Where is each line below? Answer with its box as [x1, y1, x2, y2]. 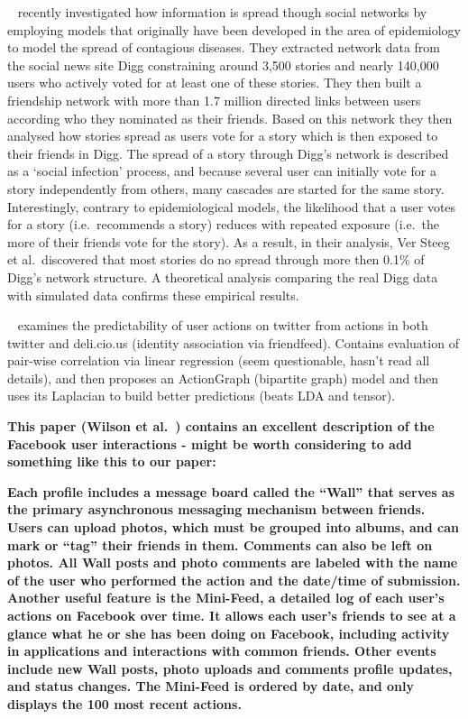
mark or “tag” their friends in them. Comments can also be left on [7, 535, 433, 554]
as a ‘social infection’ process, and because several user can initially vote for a [7, 161, 436, 180]
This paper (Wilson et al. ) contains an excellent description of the [7, 417, 435, 436]
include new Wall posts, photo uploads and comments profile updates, [7, 659, 453, 678]
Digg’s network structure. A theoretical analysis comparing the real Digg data [7, 267, 438, 286]
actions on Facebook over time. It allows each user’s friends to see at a [7, 606, 456, 624]
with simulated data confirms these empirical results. [7, 285, 299, 304]
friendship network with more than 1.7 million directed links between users [7, 90, 421, 109]
